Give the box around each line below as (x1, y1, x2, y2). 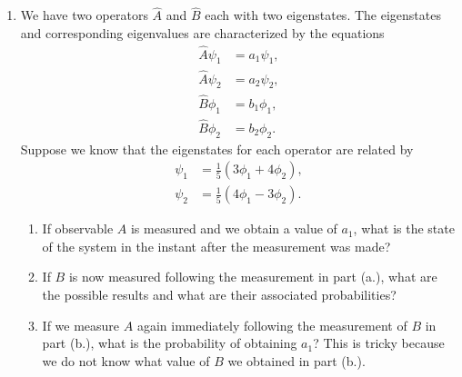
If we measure (42, 315, 120, 334)
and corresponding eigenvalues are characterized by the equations (20, 23, 385, 42)
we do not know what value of (42, 351, 210, 370)
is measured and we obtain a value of (130, 219, 337, 238)
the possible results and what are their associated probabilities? (42, 285, 397, 304)
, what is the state (353, 219, 455, 238)
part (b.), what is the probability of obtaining (42, 333, 297, 352)
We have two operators (20, 5, 148, 25)
